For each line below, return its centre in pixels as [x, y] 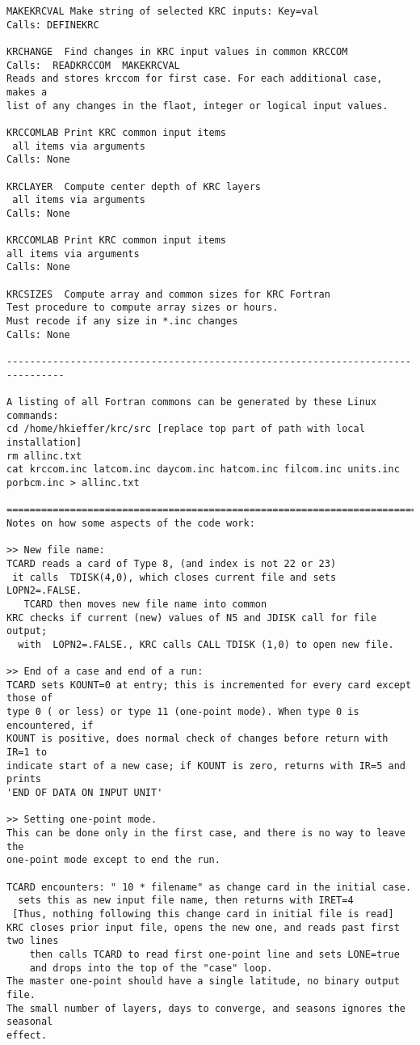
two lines [33, 941]
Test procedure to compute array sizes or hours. [143, 308]
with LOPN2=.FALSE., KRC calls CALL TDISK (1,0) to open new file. [206, 644]
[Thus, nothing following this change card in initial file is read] [203, 914]
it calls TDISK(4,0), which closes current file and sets [174, 577]
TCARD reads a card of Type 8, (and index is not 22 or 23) [172, 563]
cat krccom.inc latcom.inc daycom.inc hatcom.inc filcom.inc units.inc [203, 470]
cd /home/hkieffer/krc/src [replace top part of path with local [186, 429]
